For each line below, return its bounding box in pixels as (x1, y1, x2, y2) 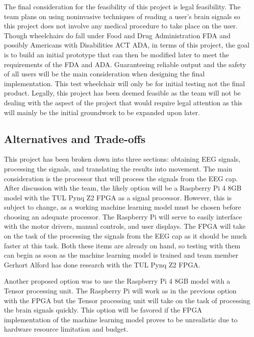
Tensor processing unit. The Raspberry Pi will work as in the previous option (4, 286, 237, 296)
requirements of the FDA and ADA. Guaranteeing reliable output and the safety (4, 59, 246, 69)
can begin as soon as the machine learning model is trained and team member (4, 250, 238, 260)
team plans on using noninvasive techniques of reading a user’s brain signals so (4, 11, 240, 21)
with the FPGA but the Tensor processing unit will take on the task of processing (4, 295, 251, 305)
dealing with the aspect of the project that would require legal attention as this (4, 97, 243, 107)
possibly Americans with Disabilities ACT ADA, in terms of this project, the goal (4, 40, 250, 50)
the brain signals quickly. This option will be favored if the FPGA (4, 305, 203, 315)
